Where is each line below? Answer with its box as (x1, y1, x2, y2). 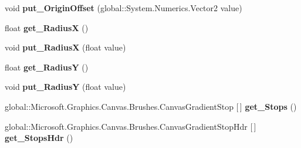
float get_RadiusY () (5, 60, 89, 73)
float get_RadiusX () (5, 21, 89, 33)
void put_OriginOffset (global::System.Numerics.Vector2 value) (5, 2, 242, 14)
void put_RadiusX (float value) (5, 41, 126, 53)
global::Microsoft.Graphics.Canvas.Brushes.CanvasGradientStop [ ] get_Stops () (5, 100, 297, 112)
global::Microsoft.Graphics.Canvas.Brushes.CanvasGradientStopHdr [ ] (5, 120, 256, 132)
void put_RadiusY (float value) (5, 80, 126, 93)
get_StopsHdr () (5, 132, 73, 144)
